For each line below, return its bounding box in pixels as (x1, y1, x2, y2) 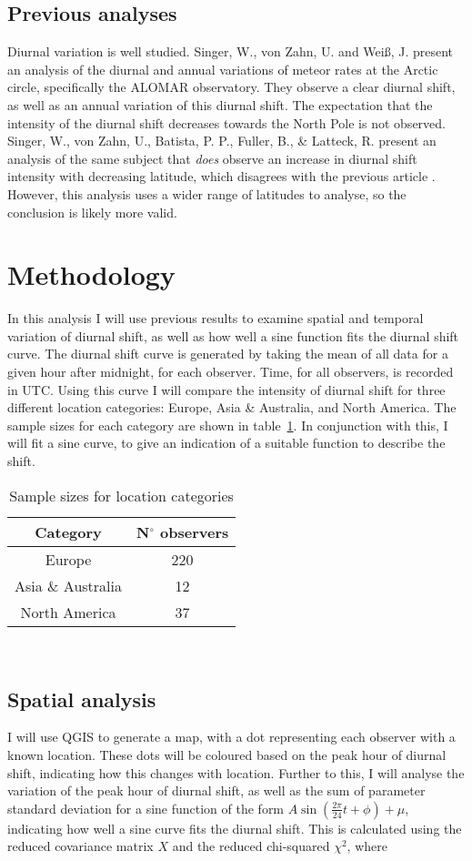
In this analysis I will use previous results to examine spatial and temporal (7, 309, 424, 328)
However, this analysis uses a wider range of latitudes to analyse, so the (7, 184, 407, 203)
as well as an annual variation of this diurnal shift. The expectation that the (7, 95, 433, 114)
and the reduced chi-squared (172, 836, 330, 856)
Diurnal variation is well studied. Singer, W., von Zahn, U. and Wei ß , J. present (7, 42, 454, 61)
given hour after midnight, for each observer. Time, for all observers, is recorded (7, 362, 454, 381)
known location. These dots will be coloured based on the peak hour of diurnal (7, 745, 447, 764)
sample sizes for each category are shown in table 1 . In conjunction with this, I (7, 415, 448, 434)
